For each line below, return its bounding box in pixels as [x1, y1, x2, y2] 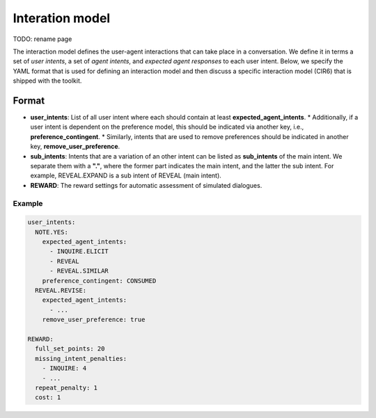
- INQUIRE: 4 [42, 364, 87, 372]
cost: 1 [35, 394, 61, 401]
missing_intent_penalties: [35, 355, 127, 362]
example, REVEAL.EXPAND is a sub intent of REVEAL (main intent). [30, 171, 222, 180]
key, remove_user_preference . [30, 143, 120, 151]
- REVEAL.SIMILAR [49, 267, 109, 275]
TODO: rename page [13, 35, 72, 43]
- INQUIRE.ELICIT [49, 248, 109, 255]
